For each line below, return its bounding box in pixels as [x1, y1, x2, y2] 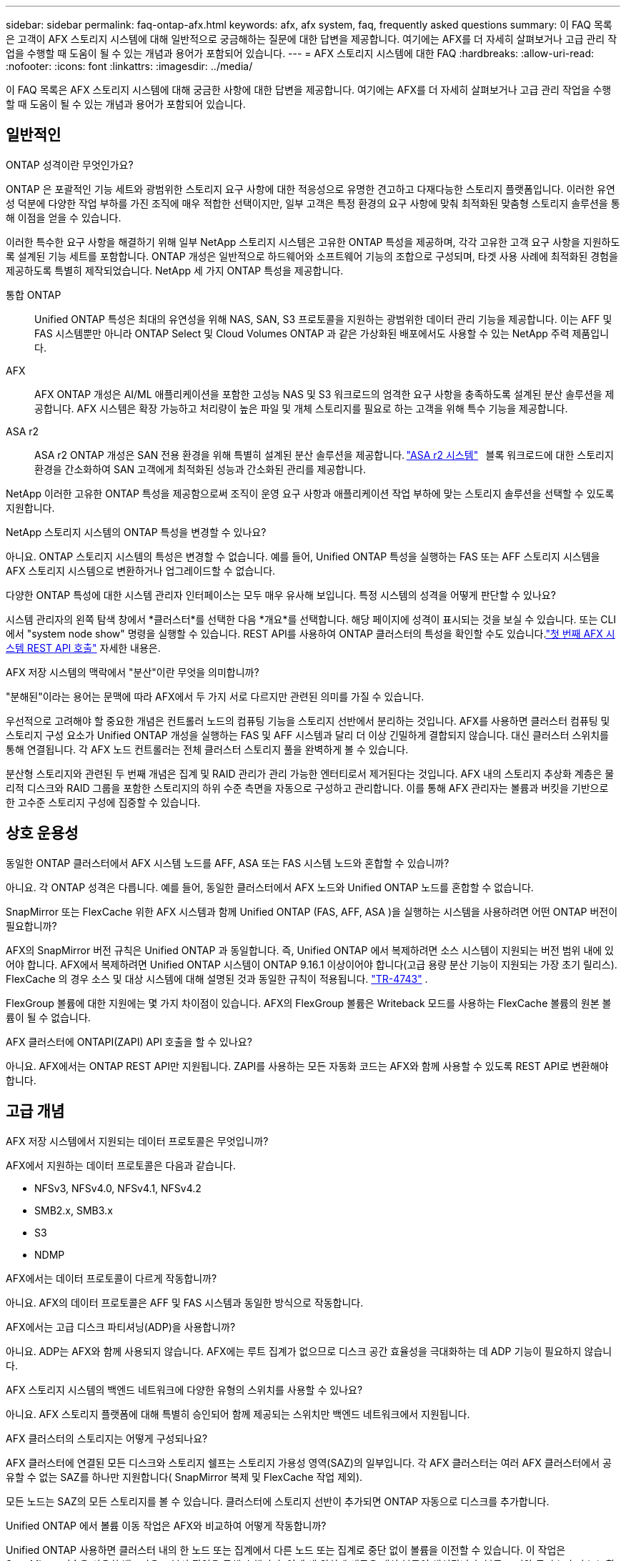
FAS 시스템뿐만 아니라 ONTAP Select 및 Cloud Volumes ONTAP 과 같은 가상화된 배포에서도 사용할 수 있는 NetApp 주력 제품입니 [34, 327, 610, 340]
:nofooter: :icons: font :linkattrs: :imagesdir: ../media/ [6, 60, 253, 72]
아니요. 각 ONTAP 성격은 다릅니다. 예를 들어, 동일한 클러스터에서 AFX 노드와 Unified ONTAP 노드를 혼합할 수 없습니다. [6, 881, 534, 893]
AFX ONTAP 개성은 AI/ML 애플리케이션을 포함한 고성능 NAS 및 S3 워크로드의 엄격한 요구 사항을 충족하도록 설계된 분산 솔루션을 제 [34, 387, 615, 400]
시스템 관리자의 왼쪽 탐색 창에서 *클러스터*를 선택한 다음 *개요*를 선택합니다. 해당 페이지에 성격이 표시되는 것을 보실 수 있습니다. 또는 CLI [6, 613, 617, 625]
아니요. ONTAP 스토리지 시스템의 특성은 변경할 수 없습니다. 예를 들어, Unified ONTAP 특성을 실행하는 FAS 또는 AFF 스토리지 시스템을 [6, 550, 600, 563]
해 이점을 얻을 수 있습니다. [6, 211, 121, 224]
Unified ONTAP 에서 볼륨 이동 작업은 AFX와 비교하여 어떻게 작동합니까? [6, 1519, 327, 1532]
